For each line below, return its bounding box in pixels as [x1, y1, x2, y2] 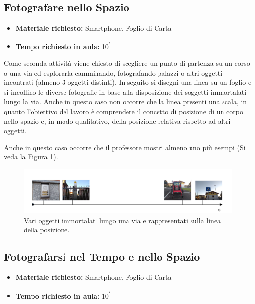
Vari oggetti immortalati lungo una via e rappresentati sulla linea [24, 215, 221, 225]
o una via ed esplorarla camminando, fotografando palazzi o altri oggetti [4, 67, 223, 77]
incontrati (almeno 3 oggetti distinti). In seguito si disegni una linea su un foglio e [4, 77, 252, 87]
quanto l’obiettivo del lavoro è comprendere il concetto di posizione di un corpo [4, 106, 243, 116]
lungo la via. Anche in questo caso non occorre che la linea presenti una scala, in [4, 96, 247, 107]
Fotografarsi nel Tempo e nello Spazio [4, 249, 200, 264]
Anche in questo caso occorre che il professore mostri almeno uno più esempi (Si [4, 142, 246, 152]
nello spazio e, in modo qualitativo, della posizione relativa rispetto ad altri [4, 115, 231, 126]
